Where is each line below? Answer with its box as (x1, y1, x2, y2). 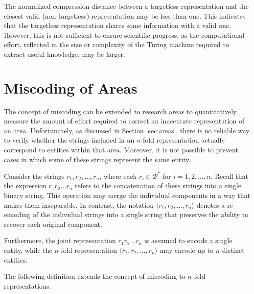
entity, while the (4, 245, 52, 255)
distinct (222, 245, 245, 255)
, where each (99, 171, 137, 181)
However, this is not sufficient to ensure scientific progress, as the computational (4, 29, 245, 40)
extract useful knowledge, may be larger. (4, 49, 125, 59)
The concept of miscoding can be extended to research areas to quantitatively (4, 106, 237, 116)
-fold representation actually (140, 135, 225, 145)
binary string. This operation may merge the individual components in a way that (4, 190, 250, 200)
